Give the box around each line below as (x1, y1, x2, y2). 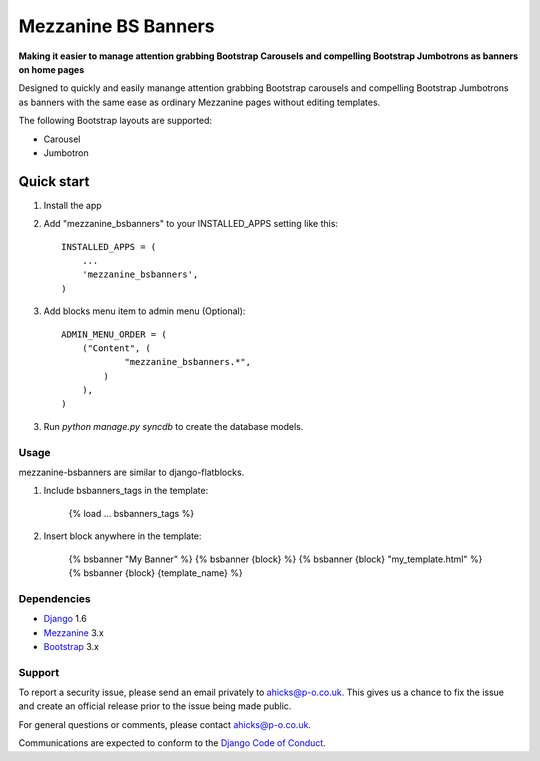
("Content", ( (81, 342, 152, 354)
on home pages (18, 63, 85, 75)
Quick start (18, 173, 90, 190)
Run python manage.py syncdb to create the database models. (43, 420, 304, 432)
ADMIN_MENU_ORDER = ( (61, 328, 167, 340)
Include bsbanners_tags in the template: (43, 485, 209, 497)
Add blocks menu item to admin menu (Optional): (43, 305, 246, 317)
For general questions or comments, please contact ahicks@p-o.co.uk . (18, 718, 312, 730)
